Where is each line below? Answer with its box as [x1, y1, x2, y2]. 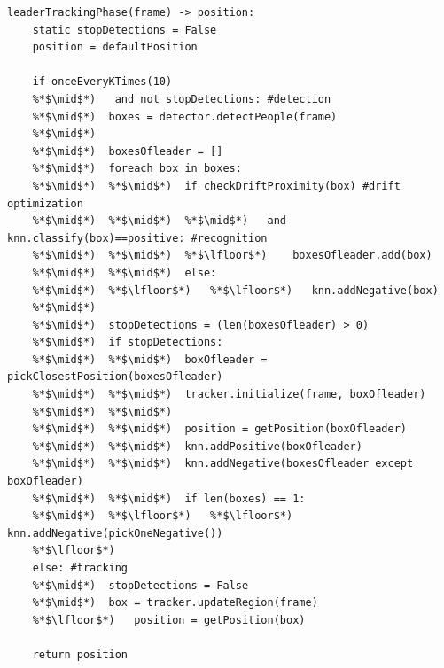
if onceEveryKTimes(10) [32, 75, 173, 89]
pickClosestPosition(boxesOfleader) [7, 370, 223, 384]
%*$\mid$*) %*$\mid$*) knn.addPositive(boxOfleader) [32, 439, 362, 453]
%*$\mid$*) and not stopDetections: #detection [32, 92, 331, 105]
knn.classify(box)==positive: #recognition [7, 231, 268, 245]
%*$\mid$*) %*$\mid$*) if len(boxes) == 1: [32, 492, 306, 505]
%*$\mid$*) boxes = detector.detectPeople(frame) [32, 110, 338, 123]
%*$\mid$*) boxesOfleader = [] [32, 144, 223, 158]
